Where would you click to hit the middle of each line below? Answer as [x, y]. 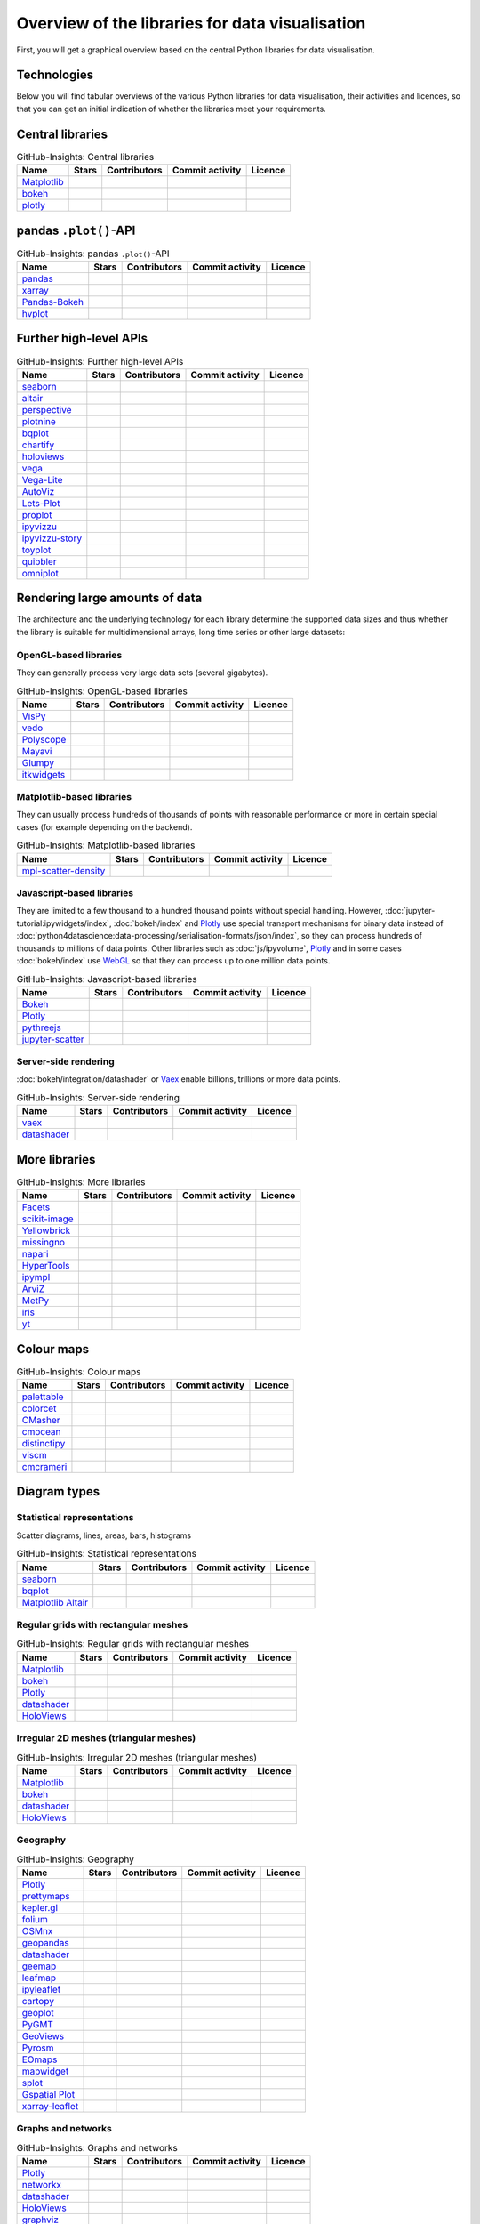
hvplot [35, 314]
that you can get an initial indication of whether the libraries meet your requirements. [171, 109]
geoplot [38, 2012]
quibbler [39, 561]
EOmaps [40, 2059]
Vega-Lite [42, 479]
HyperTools [46, 1266]
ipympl [36, 1277]
